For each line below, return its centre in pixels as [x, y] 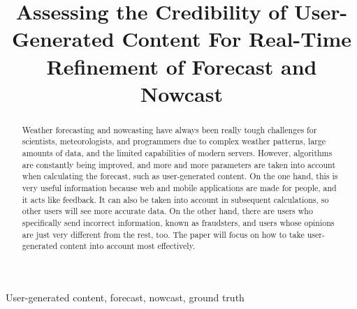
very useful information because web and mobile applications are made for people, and [179, 188]
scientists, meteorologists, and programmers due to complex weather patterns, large [174, 141]
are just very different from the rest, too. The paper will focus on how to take [163, 234]
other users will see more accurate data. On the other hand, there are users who [167, 211]
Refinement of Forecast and [182, 66]
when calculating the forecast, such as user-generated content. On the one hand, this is [180, 176]
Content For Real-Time [237, 39]
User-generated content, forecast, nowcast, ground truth [125, 297]
